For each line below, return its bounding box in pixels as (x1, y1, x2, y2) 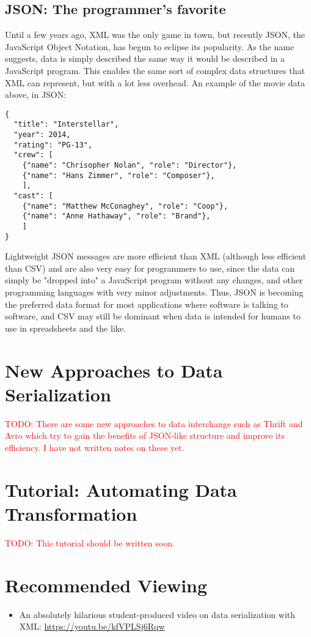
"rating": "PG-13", (13, 140, 93, 149)
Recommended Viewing (5, 572, 208, 597)
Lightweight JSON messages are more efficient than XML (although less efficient (5, 250, 306, 263)
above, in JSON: (5, 88, 67, 101)
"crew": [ (13, 151, 53, 160)
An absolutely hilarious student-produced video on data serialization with (19, 608, 296, 620)
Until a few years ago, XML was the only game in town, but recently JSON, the (5, 28, 305, 41)
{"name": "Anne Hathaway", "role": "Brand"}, (22, 212, 211, 221)
